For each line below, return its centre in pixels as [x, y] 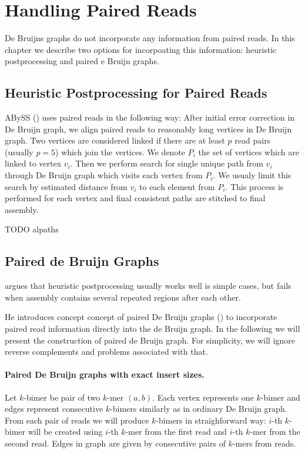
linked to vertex [33, 163]
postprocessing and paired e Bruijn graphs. [82, 61]
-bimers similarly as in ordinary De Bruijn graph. [199, 409]
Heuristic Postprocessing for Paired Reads [136, 93]
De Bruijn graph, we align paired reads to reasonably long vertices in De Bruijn [148, 129]
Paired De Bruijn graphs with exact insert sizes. [105, 374]
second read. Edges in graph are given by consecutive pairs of [115, 443]
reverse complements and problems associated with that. [106, 352]
